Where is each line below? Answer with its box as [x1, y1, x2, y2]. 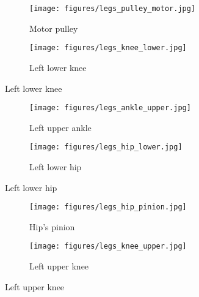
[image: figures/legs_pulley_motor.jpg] [29, 4, 196, 13]
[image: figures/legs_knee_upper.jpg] [29, 242, 187, 251]
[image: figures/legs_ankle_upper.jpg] [29, 103, 191, 113]
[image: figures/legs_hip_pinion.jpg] [29, 203, 187, 212]
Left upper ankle [29, 121, 92, 133]
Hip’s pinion [29, 220, 75, 233]
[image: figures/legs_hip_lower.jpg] [29, 143, 183, 152]
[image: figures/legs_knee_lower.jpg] [29, 43, 187, 53]
